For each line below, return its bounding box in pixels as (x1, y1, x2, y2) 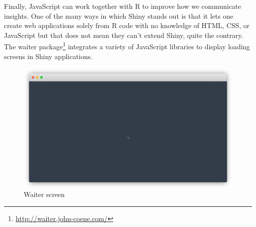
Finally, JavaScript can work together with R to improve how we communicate (4, 1, 241, 11)
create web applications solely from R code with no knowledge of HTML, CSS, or (4, 20, 250, 31)
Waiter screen (24, 189, 65, 199)
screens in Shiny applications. (4, 51, 93, 61)
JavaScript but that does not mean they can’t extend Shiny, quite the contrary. (4, 30, 243, 40)
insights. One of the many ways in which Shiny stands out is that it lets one (4, 10, 233, 21)
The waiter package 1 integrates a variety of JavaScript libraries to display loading (4, 40, 250, 52)
